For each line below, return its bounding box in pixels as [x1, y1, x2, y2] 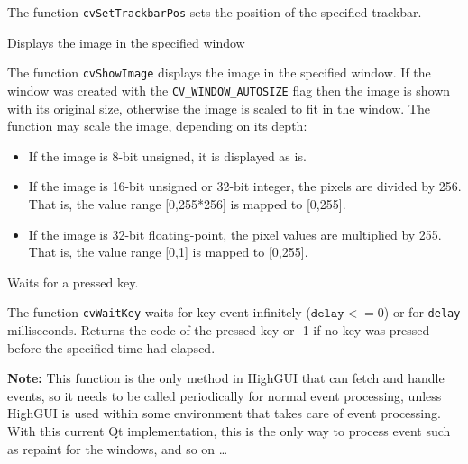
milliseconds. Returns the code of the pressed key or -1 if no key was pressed [7, 320, 430, 339]
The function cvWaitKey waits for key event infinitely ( [7, 303, 311, 322]
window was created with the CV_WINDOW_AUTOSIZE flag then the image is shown [7, 80, 451, 99]
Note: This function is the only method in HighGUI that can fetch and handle [7, 368, 445, 387]
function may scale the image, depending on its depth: [7, 116, 307, 135]
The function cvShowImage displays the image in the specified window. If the [7, 63, 431, 82]
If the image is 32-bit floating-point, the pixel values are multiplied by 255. [28, 224, 442, 243]
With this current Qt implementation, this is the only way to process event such [7, 421, 451, 440]
